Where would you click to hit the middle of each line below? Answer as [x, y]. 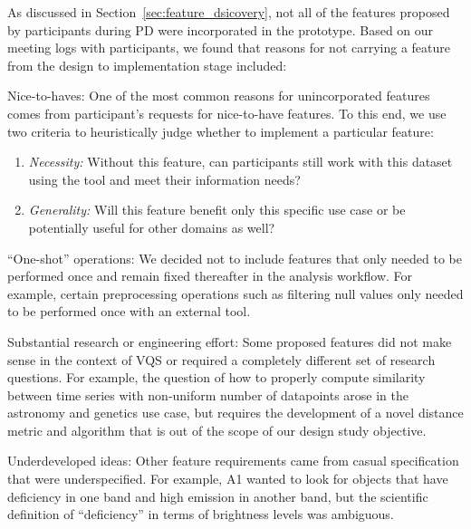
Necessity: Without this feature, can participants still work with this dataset [240, 162]
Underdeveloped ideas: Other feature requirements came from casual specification [233, 461]
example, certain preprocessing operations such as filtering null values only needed [235, 293]
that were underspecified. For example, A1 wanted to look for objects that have [228, 479]
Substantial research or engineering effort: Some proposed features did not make [230, 341]
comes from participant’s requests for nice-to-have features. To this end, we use [227, 113]
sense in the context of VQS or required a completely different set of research [221, 359]
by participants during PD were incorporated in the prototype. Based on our [221, 29]
